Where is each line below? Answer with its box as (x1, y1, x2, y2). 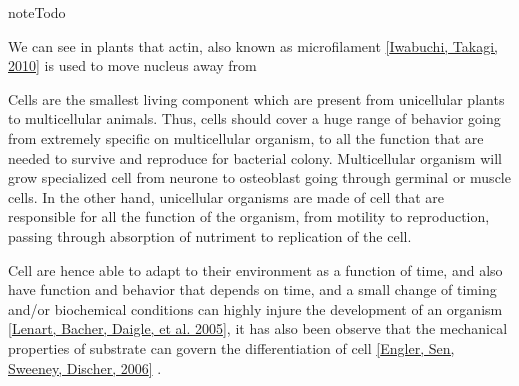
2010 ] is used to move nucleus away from (8, 55, 257, 76)
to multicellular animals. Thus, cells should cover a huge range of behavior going (8, 108, 501, 129)
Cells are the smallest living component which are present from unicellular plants (8, 88, 505, 109)
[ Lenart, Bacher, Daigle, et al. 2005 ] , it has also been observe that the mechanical (8, 318, 508, 339)
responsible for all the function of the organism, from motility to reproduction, (8, 206, 490, 227)
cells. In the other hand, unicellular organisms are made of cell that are (8, 186, 444, 207)
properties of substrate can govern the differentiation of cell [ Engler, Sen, (8, 337, 455, 358)
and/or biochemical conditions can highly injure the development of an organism (8, 298, 503, 319)
